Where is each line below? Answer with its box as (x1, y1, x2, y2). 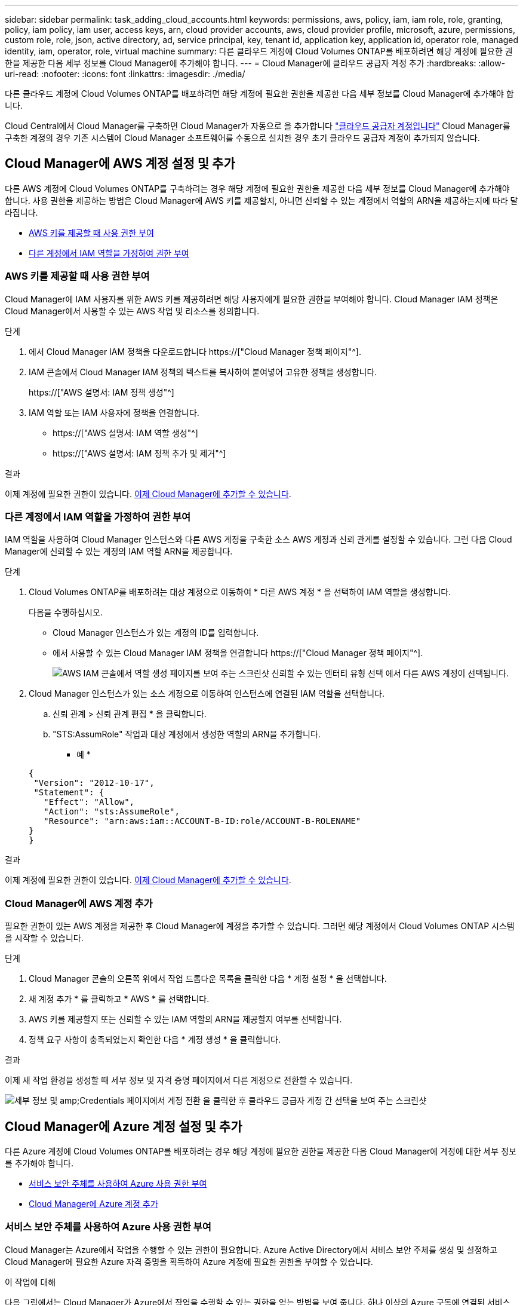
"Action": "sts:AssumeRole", (44, 807, 180, 817)
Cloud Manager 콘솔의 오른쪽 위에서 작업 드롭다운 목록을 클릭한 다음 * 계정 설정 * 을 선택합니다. (29, 973, 387, 984)
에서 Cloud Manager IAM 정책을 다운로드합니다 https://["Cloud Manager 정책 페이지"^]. (29, 346, 361, 357)
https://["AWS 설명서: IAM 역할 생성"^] (53, 427, 198, 438)
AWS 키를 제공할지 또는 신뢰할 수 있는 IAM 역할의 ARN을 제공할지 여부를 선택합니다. (29, 1014, 342, 1025)
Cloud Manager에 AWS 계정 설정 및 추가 (5, 156, 235, 171)
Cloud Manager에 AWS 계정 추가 (5, 897, 153, 909)
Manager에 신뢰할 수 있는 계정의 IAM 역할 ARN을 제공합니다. (5, 546, 233, 557)
